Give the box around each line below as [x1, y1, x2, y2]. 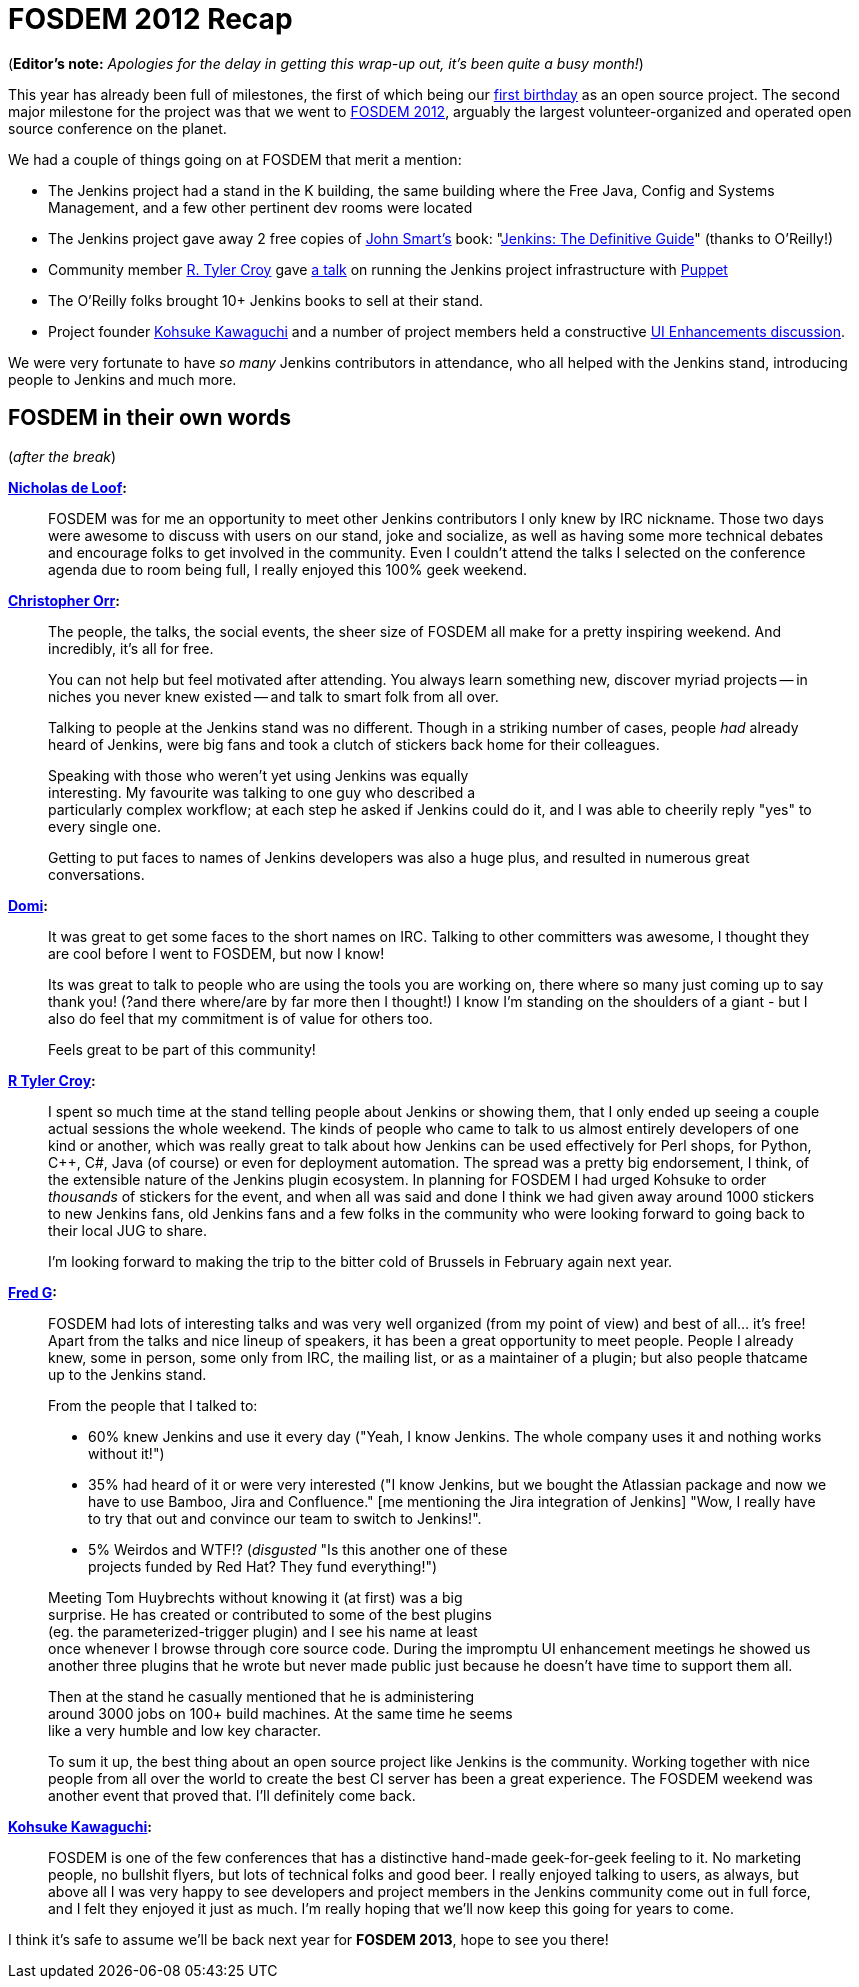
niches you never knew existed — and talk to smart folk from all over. [48, 687, 499, 705]
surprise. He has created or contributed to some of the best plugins [48, 1605, 492, 1623]
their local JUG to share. [48, 1221, 208, 1239]
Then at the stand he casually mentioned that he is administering [48, 1687, 475, 1705]
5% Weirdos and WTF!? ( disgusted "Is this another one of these [88, 1540, 508, 1558]
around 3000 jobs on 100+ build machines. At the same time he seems [48, 1704, 513, 1722]
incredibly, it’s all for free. [48, 639, 214, 657]
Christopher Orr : [8, 591, 120, 609]
